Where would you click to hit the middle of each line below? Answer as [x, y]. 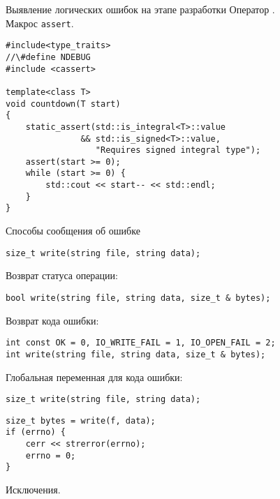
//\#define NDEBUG [48, 57]
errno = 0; [51, 455]
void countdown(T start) [63, 104]
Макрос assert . [40, 23]
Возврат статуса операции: [62, 275]
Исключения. [33, 490]
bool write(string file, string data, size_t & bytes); [138, 298]
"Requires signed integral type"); [178, 150]
